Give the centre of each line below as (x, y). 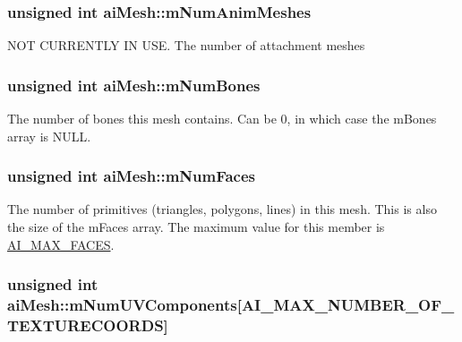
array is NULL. (49, 136)
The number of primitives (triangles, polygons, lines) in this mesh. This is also (222, 209)
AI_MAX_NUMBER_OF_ (348, 305)
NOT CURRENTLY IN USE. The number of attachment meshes (186, 45)
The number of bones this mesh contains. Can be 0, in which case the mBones (222, 119)
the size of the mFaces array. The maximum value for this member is (196, 227)
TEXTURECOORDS (86, 325)
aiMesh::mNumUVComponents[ (124, 305)
